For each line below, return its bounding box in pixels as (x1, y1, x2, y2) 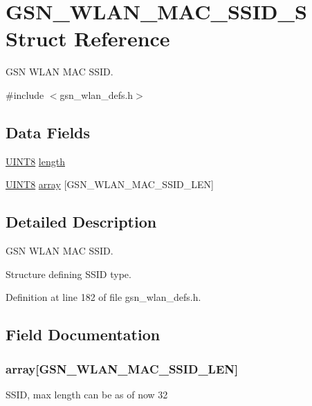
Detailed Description (6, 211, 157, 232)
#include (6, 87, 44, 102)
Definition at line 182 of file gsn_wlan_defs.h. (6, 290, 201, 304)
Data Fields (6, 121, 91, 142)
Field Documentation (6, 324, 160, 345)
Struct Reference (6, 24, 170, 53)
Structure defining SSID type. (6, 266, 131, 281)
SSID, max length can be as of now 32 (6, 387, 168, 401)
